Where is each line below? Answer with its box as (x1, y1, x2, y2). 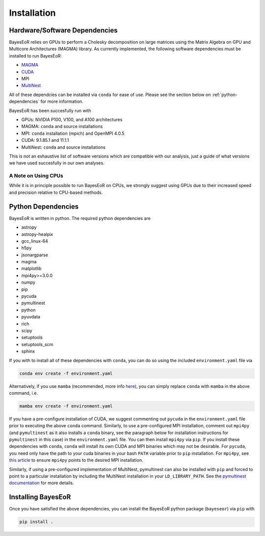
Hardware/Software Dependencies (9, 26, 118, 34)
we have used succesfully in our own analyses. (9, 160, 105, 166)
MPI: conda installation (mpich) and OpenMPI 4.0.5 (21, 130, 125, 136)
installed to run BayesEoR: (9, 53, 62, 59)
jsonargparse (21, 252, 49, 258)
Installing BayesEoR (9, 493, 71, 502)
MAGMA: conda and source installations (21, 124, 103, 129)
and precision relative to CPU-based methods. (9, 189, 103, 195)
